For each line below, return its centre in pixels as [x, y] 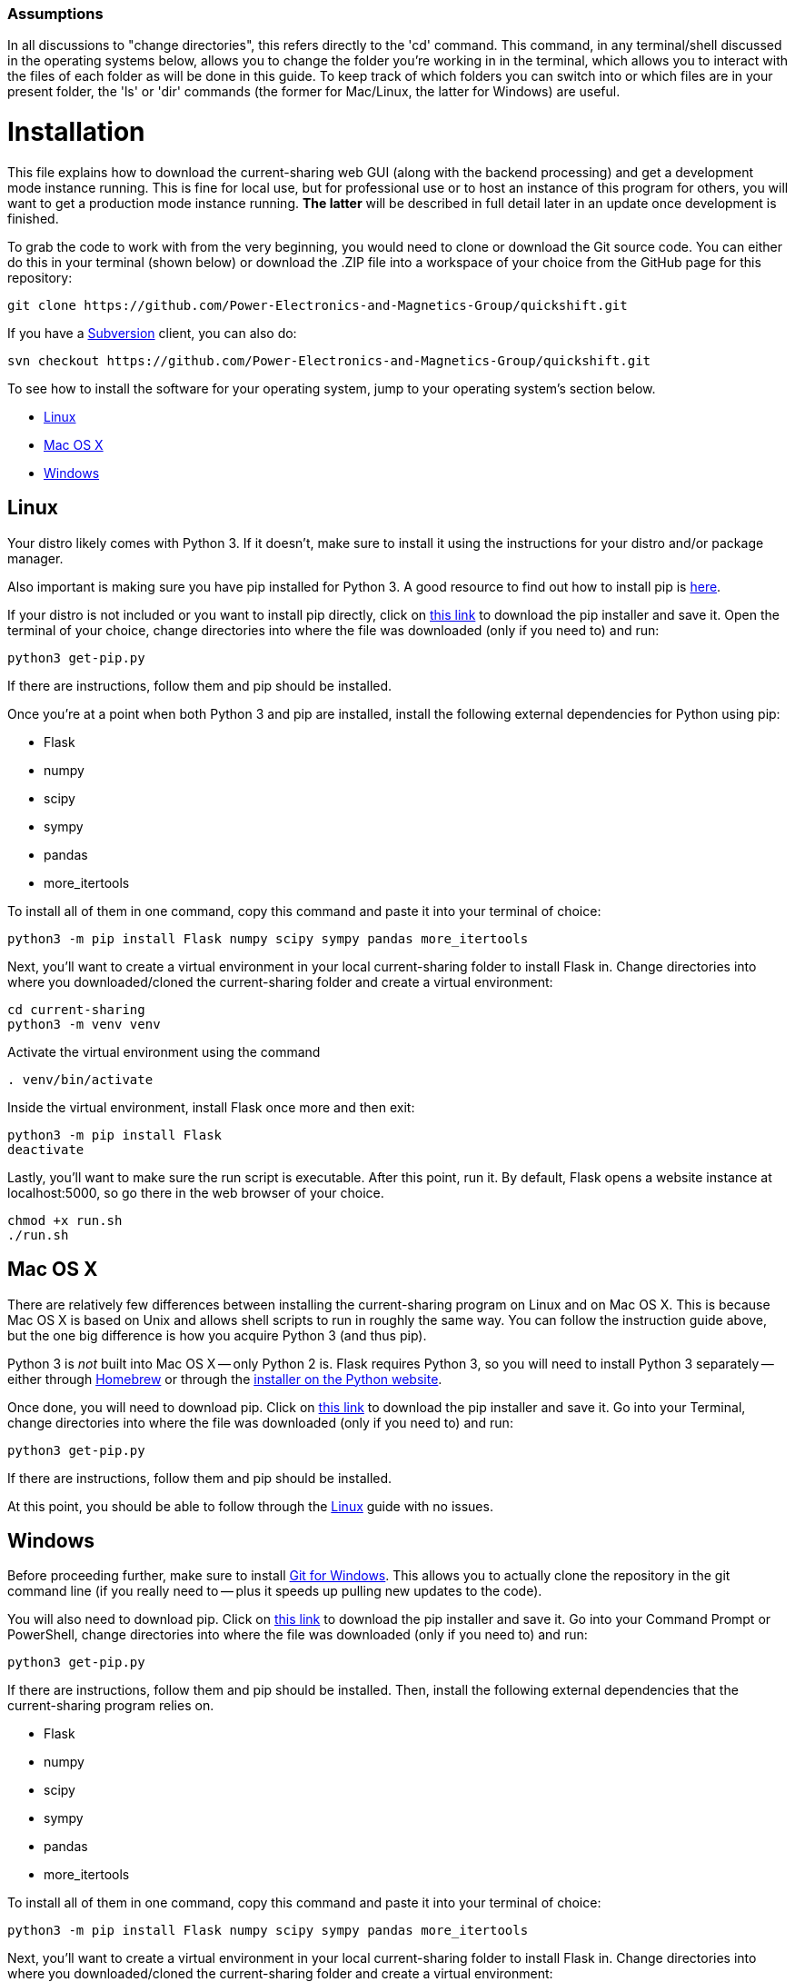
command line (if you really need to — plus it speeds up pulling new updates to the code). [275, 1591]
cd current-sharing [76, 1009]
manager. [35, 558]
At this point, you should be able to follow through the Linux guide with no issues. [250, 1506]
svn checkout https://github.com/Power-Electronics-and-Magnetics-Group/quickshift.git [329, 360]
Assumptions [55, 14]
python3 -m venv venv [84, 1024]
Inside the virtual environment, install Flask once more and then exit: [211, 1107]
